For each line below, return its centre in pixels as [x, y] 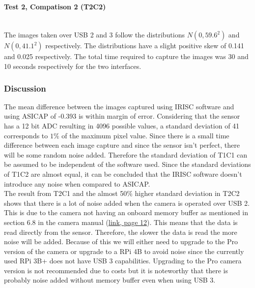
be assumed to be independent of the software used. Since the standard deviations [127, 164]
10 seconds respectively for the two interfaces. [73, 66]
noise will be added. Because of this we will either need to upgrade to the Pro [121, 241]
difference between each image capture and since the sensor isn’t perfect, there [122, 145]
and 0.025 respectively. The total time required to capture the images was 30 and [126, 56]
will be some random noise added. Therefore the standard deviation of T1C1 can [126, 154]
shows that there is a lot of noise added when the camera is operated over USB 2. [127, 203]
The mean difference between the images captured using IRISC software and [119, 106]
